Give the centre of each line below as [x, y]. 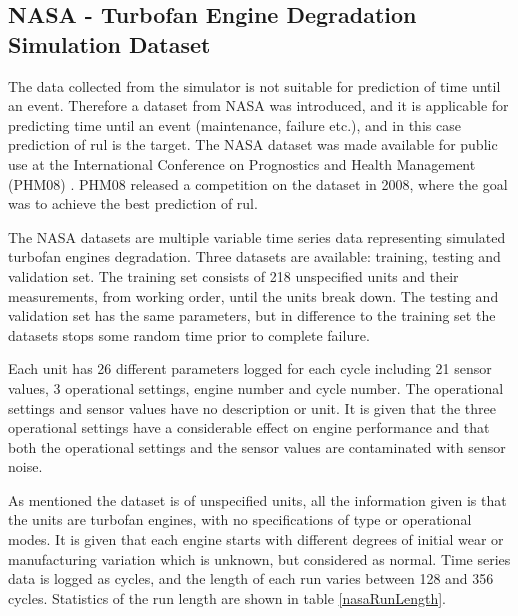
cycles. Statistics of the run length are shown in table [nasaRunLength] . [227, 597]
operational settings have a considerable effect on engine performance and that [249, 427]
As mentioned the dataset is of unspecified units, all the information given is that [257, 499]
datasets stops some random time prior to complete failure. [189, 334]
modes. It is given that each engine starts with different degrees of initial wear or [256, 539]
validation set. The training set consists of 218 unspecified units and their [233, 275]
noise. [25, 466]
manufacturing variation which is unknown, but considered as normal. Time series [259, 558]
